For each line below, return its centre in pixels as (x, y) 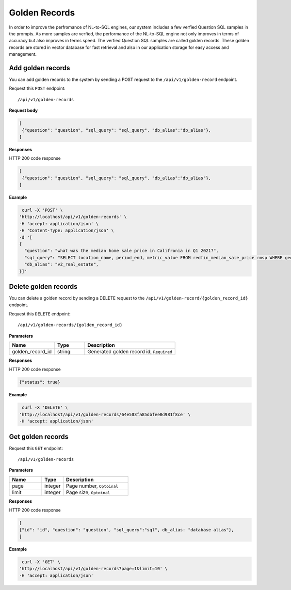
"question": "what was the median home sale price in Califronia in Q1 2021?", (122, 251)
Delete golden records (43, 287)
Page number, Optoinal (92, 486)
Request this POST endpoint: (37, 88)
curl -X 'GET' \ (41, 562)
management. (23, 54)
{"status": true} (40, 382)
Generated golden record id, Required (130, 352)
